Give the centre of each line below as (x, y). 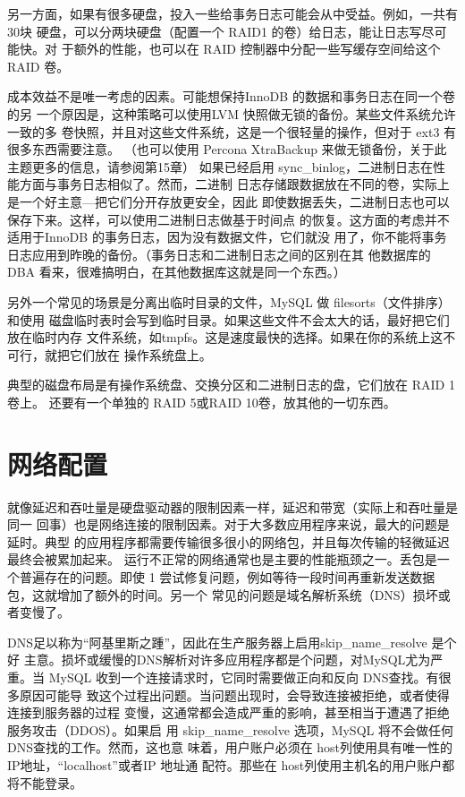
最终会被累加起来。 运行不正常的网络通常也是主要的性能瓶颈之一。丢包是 (222, 559)
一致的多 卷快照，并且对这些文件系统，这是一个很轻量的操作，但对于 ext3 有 (232, 131)
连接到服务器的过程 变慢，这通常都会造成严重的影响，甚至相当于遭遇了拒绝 (228, 712)
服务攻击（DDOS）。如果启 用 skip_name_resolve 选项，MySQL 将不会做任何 (230, 729)
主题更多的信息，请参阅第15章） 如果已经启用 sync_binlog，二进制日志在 (220, 166)
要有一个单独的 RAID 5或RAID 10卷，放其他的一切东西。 (228, 402)
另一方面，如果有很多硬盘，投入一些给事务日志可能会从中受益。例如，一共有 (232, 13)
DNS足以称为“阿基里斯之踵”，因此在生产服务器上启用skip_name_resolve (217, 642)
